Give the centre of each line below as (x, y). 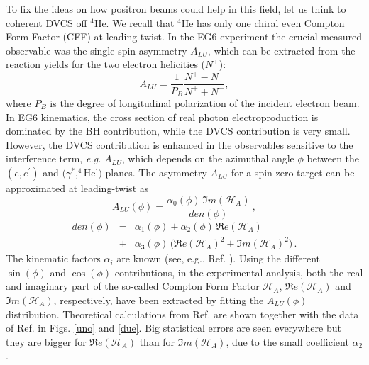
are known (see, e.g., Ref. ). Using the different (218, 258)
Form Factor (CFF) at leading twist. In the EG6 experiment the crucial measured (184, 36)
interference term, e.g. (54, 158)
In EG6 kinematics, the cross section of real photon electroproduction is (162, 117)
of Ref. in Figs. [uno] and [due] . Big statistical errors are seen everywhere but (174, 328)
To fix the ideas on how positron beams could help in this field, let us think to (176, 9)
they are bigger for (46, 341)
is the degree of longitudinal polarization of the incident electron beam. (205, 102)
